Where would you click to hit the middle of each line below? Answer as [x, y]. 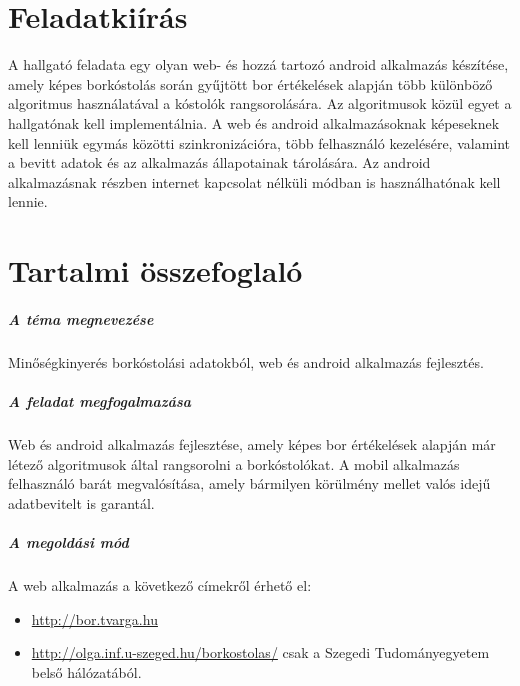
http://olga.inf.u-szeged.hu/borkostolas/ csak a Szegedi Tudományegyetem [260, 652]
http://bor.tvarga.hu [94, 618]
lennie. [28, 201]
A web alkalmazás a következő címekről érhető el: [160, 584]
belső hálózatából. [86, 671]
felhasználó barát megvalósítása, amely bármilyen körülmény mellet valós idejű [249, 483]
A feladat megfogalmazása [100, 401]
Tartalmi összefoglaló [155, 270]
